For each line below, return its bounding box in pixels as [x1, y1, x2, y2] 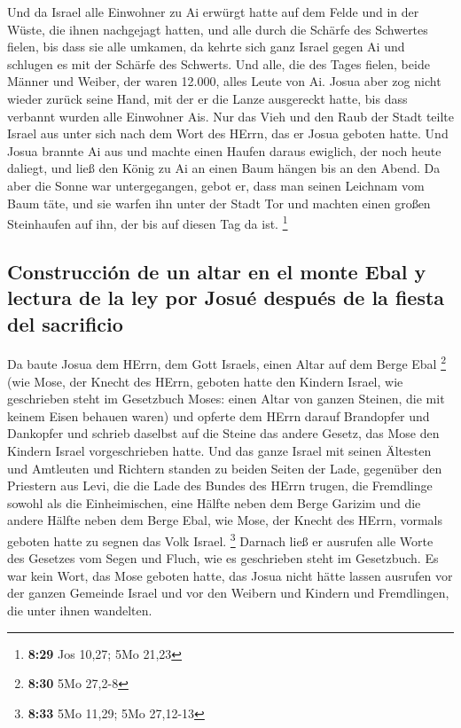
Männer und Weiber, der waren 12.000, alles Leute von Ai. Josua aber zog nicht [7, 72, 441, 90]
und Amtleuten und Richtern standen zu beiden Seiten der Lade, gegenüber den [7, 458, 442, 477]
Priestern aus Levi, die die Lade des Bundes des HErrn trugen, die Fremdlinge [7, 476, 433, 495]
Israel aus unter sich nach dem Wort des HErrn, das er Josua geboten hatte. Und [7, 124, 449, 143]
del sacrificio [7, 309, 123, 337]
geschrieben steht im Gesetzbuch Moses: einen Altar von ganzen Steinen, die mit [7, 389, 445, 408]
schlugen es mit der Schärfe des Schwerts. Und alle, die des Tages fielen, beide [7, 54, 430, 73]
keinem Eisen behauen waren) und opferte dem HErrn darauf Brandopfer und [7, 406, 430, 425]
